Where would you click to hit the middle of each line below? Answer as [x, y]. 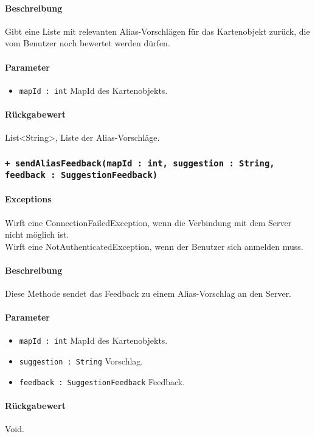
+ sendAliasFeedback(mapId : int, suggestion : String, [140, 163]
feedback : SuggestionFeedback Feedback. [102, 381]
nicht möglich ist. [37, 234]
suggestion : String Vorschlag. [81, 361]
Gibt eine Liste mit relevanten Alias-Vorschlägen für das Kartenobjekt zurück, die [157, 31]
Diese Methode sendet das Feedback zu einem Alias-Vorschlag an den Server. [148, 293]
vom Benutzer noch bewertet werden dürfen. [88, 43]
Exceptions [28, 199]
